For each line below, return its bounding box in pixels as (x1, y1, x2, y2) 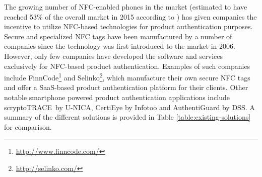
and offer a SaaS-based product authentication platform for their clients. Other (4, 82, 248, 93)
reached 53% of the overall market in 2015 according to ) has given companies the (4, 11, 257, 22)
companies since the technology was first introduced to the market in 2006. (4, 41, 235, 51)
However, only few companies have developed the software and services (4, 50, 223, 61)
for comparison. (4, 121, 52, 132)
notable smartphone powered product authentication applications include (4, 92, 230, 102)
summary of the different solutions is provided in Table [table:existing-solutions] (4, 112, 251, 122)
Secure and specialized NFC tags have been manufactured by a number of (4, 31, 232, 41)
